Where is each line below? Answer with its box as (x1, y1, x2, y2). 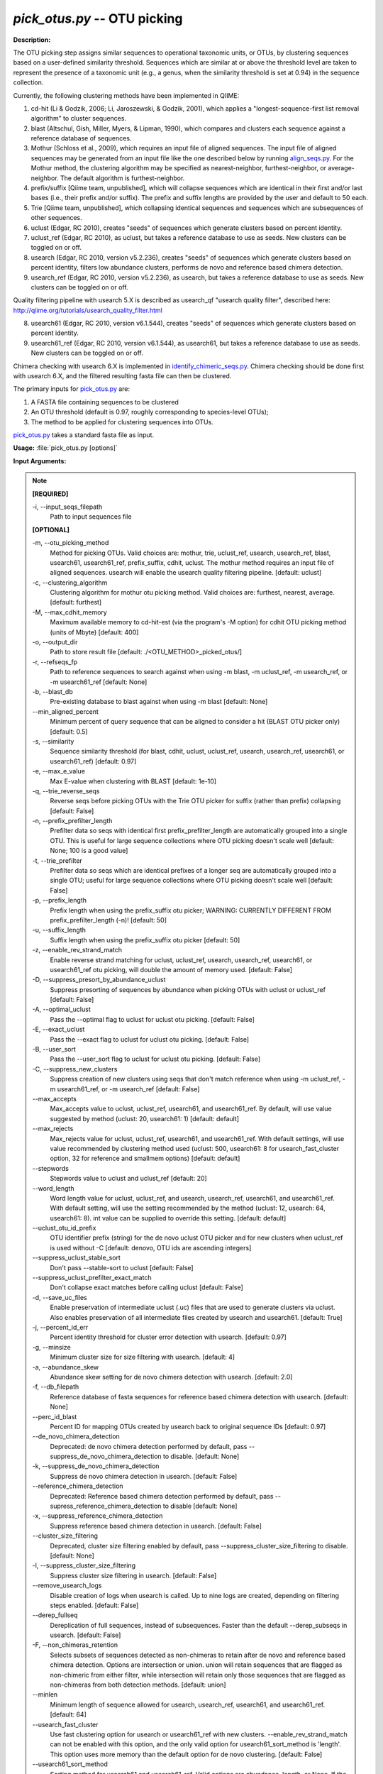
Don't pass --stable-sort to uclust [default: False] (50, 1263, 194, 1272)
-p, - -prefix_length (32, 896, 87, 905)
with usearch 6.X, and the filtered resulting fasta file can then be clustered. (13, 372, 232, 380)
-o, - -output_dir (32, 638, 78, 646)
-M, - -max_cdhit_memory (32, 607, 108, 617)
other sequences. (30, 214, 83, 222)
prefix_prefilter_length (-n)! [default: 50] (50, 915, 167, 924)
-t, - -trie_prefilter (32, 856, 83, 865)
